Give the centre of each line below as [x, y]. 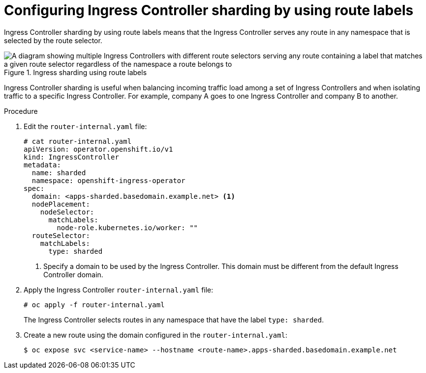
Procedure [21, 111]
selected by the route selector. [53, 40]
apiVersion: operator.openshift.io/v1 [98, 149]
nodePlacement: [61, 204]
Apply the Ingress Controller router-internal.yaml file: [119, 290]
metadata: [42, 165]
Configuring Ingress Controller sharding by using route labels [209, 10]
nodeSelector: [67, 212]
